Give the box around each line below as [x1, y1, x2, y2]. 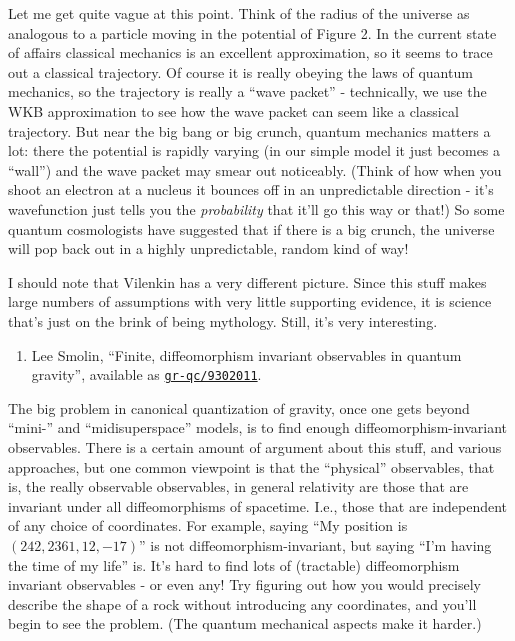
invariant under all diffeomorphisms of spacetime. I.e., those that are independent [8, 495, 508, 516]
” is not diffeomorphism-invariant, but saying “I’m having [139, 534, 492, 555]
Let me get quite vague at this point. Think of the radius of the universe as [8, 3, 470, 23]
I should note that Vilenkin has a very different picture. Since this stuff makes [8, 271, 487, 292]
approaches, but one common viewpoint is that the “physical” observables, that [8, 456, 495, 477]
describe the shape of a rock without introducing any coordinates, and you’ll [8, 593, 477, 614]
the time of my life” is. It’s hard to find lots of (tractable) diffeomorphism [8, 554, 460, 575]
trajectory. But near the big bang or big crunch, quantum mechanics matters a [8, 120, 491, 141]
